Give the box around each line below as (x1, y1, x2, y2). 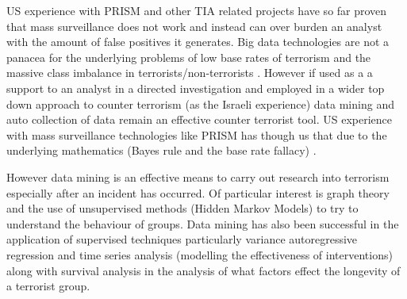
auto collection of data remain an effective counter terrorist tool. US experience (6, 111, 393, 128)
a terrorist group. (6, 278, 90, 294)
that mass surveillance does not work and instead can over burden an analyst (6, 17, 382, 34)
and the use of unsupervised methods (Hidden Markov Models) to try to (6, 200, 359, 217)
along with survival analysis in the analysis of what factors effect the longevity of (6, 262, 401, 278)
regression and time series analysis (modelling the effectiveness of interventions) (6, 246, 393, 263)
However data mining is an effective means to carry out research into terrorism (6, 168, 390, 185)
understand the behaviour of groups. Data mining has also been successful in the (6, 215, 399, 232)
